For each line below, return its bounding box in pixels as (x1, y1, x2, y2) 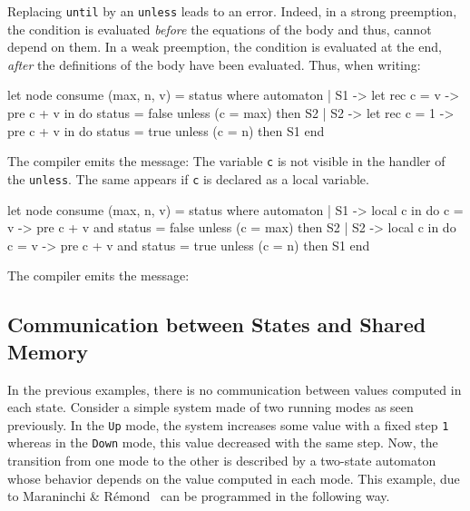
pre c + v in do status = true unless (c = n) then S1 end (7, 121, 325, 140)
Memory (7, 337, 88, 365)
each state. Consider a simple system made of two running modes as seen (7, 398, 414, 417)
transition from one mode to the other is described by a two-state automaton (7, 451, 436, 469)
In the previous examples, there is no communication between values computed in (7, 379, 462, 398)
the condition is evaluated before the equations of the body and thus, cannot (7, 19, 432, 38)
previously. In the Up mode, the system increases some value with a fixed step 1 (7, 415, 449, 434)
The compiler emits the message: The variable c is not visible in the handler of (7, 152, 446, 171)
